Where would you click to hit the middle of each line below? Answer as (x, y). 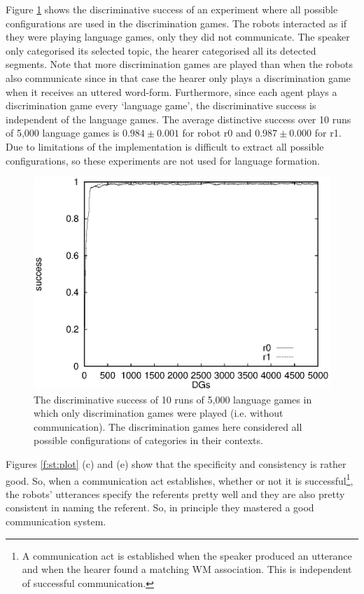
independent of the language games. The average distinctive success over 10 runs (178, 119)
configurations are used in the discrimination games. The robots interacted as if (176, 23)
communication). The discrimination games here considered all (168, 426)
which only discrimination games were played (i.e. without (159, 413)
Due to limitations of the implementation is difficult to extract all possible (165, 146)
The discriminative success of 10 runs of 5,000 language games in (173, 399)
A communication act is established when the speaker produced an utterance (187, 555)
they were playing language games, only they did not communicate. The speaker (178, 37)
